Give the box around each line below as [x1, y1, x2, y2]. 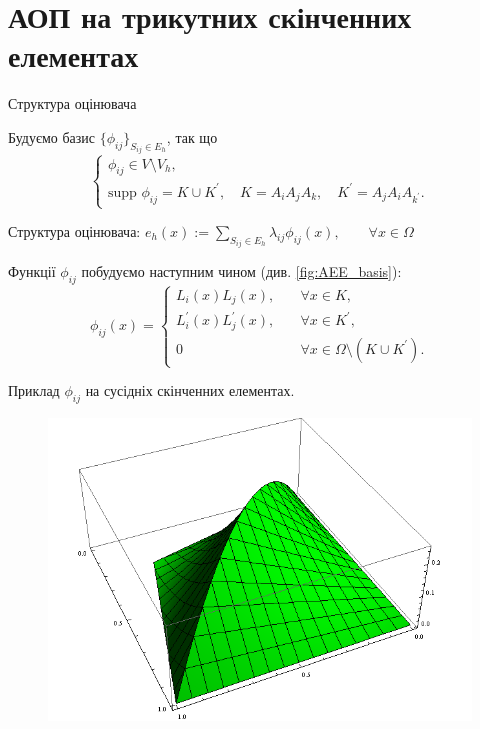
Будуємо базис [8, 126, 96, 147]
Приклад [8, 380, 60, 401]
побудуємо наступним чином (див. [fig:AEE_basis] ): [81, 261, 402, 282]
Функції [8, 261, 56, 282]
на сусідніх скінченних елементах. [85, 380, 295, 401]
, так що [166, 126, 218, 147]
